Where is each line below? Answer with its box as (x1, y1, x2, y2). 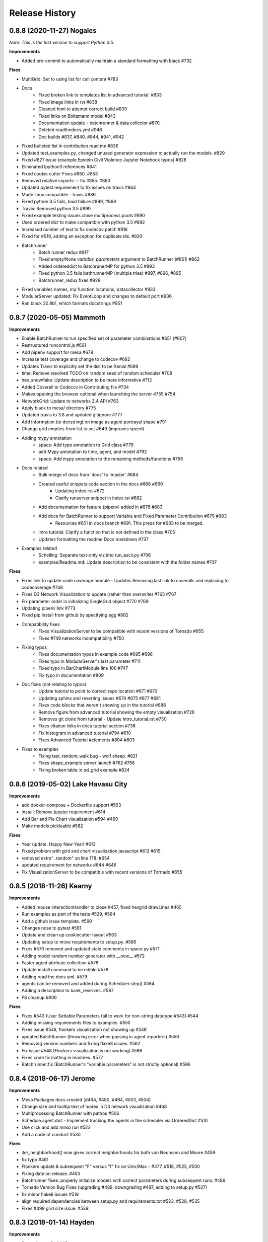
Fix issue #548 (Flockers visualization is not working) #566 (21, 1047, 142, 1053)
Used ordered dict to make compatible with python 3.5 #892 (21, 219, 145, 226)
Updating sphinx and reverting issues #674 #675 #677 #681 (38, 695, 161, 701)
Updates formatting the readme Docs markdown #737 (38, 536, 149, 542)
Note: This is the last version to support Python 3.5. (9, 40, 114, 46)
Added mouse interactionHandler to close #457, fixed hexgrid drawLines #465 (21, 904, 182, 910)
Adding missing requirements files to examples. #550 (21, 1020, 131, 1026)
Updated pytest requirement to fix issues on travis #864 (21, 184, 136, 191)
